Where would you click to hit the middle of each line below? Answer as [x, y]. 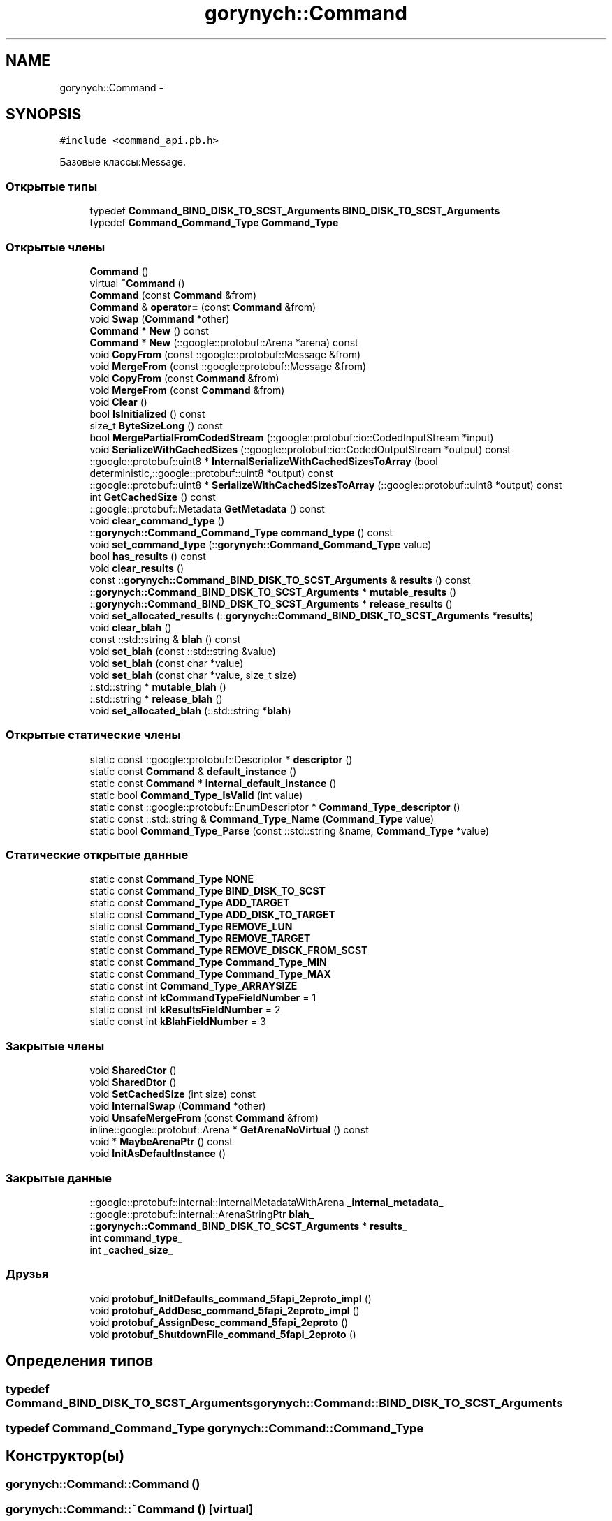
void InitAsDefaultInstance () [158, 1154]
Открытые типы [52, 186]
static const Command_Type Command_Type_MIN [208, 962]
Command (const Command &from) [173, 295]
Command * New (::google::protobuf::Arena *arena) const [224, 342]
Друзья [27, 1274]
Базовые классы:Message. [123, 162]
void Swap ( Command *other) [160, 318]
